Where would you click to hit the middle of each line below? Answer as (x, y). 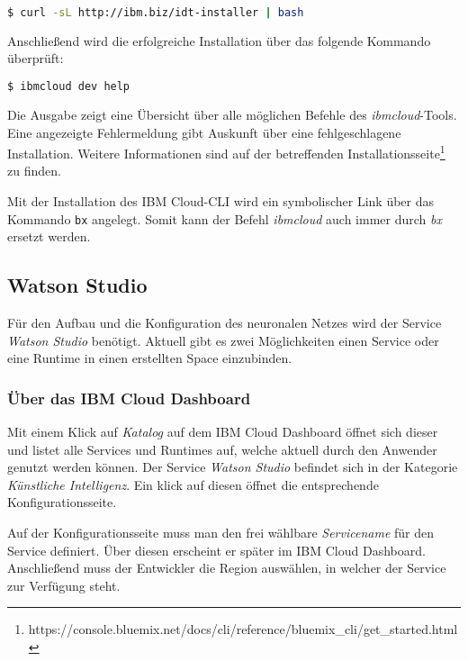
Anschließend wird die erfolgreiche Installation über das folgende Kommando (219, 40)
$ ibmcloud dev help (69, 87)
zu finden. (34, 171)
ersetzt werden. (49, 236)
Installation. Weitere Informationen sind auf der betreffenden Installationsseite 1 (226, 152)
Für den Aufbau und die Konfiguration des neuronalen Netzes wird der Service (225, 323)
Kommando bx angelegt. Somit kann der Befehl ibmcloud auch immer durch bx (225, 218)
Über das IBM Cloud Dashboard (129, 398)
